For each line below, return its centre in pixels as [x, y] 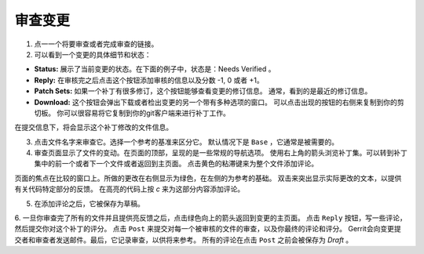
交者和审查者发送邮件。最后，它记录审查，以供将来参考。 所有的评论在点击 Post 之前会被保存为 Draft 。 [184, 240]
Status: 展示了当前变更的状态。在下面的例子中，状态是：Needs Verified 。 [155, 69]
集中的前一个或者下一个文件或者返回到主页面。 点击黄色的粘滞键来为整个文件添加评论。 [176, 164]
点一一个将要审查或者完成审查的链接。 [96, 44]
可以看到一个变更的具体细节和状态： [93, 54]
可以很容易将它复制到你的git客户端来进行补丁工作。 [147, 113]
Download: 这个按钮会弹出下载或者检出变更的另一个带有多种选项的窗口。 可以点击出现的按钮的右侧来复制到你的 [216, 102]
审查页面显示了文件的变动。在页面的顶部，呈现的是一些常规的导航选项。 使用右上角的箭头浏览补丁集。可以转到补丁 [221, 153]
